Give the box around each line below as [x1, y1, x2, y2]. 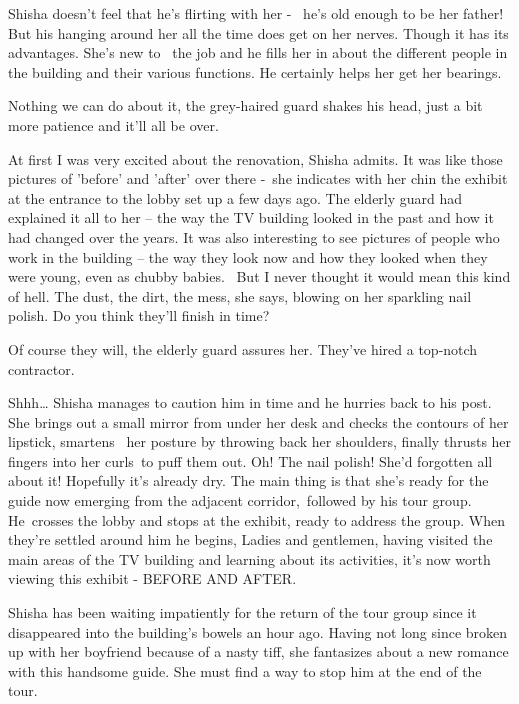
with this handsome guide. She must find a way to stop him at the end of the [8, 660, 482, 681]
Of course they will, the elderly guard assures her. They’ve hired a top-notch [8, 338, 478, 359]
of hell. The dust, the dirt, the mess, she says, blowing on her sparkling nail [8, 285, 472, 306]
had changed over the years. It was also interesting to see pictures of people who [8, 226, 500, 247]
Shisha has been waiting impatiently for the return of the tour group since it [8, 602, 477, 623]
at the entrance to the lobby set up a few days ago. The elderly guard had [8, 187, 463, 208]
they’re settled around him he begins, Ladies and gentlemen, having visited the [8, 529, 493, 550]
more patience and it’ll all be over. [8, 114, 219, 135]
